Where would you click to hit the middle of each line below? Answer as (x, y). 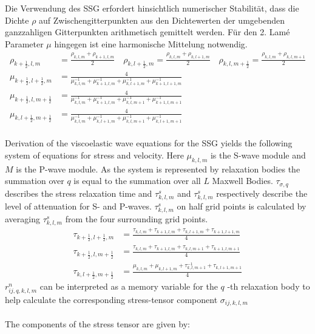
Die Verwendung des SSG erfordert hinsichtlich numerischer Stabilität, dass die (152, 8)
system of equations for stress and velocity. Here (94, 155)
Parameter (24, 43)
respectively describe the (262, 193)
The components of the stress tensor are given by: (97, 324)
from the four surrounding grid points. (137, 219)
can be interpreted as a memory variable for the (129, 286)
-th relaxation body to (269, 286)
